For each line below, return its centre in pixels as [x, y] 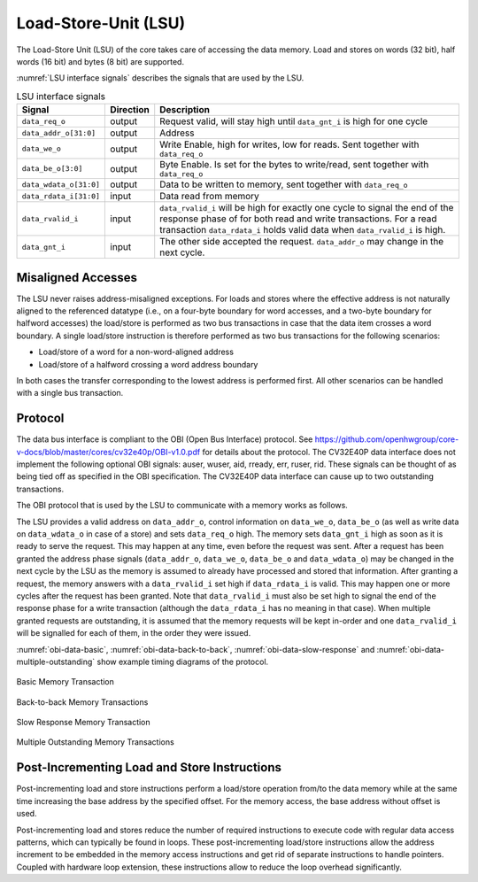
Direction [130, 110]
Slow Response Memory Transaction [83, 723]
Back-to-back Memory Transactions [82, 702]
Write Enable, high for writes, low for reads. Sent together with [289, 144]
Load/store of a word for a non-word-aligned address [136, 352]
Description [185, 110]
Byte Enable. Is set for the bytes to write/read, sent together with [294, 165]
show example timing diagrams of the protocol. [183, 661]
